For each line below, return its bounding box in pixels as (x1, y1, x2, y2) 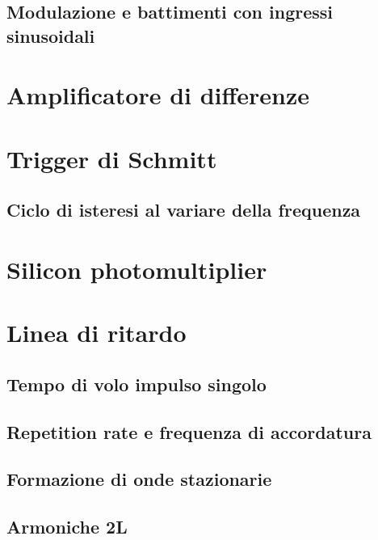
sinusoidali (6, 23, 95, 48)
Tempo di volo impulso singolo (6, 371, 267, 396)
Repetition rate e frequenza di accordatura (6, 419, 372, 444)
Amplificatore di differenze (6, 78, 310, 112)
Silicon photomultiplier (6, 252, 267, 285)
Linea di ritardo (6, 316, 187, 349)
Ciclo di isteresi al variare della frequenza (6, 197, 361, 222)
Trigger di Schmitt (6, 141, 217, 175)
